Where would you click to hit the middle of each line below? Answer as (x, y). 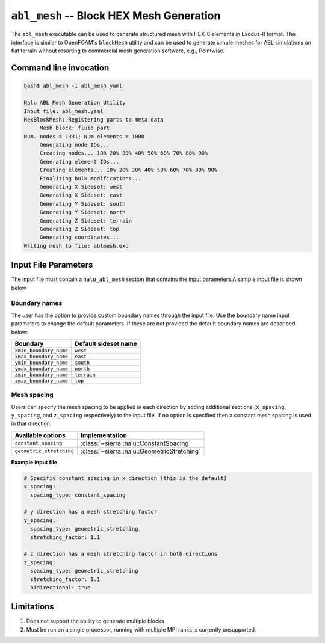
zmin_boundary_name (42, 374)
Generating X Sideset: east (81, 195)
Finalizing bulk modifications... (90, 178)
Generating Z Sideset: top (79, 229)
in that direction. (31, 423)
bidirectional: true (60, 587)
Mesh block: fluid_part (75, 128)
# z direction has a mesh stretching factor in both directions (121, 554)
